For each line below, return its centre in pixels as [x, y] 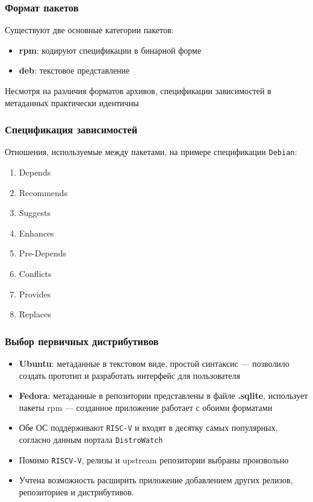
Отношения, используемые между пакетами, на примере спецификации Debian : [151, 152]
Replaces [35, 314]
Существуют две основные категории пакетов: [89, 30]
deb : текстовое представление [74, 70]
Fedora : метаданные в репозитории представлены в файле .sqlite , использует [163, 396]
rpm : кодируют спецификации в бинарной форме [110, 50]
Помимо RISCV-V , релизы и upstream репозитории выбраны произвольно [154, 459]
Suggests [35, 213]
